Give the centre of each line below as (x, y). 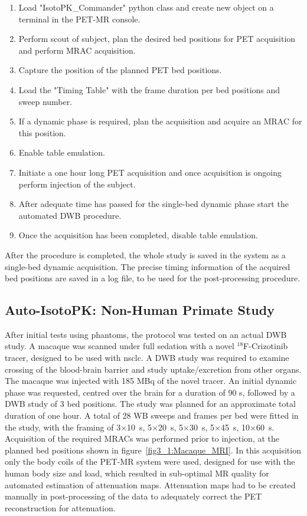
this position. (42, 132)
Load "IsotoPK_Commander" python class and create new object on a (146, 7)
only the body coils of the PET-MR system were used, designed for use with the (150, 461)
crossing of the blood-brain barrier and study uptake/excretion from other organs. (153, 369)
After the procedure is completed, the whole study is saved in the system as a (145, 254)
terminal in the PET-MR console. (79, 19)
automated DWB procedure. (70, 215)
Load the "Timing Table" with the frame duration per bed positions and (149, 89)
